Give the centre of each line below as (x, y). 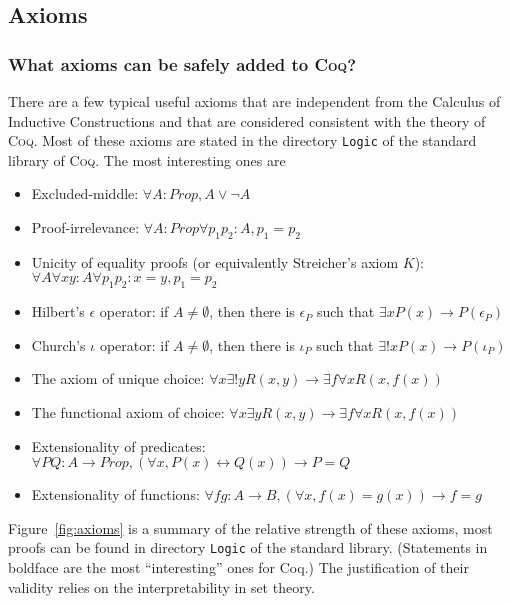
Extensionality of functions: (115, 494)
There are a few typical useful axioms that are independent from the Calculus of (254, 101)
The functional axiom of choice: (128, 412)
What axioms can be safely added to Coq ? (182, 63)
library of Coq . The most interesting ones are (147, 159)
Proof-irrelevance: (85, 227)
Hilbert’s (58, 311)
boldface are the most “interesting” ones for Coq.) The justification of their (238, 567)
